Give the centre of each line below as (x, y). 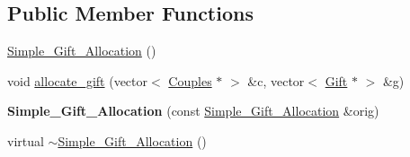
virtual (26, 140)
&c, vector (276, 80)
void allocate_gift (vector (78, 80)
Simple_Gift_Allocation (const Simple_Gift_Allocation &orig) (193, 111)
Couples (190, 80)
